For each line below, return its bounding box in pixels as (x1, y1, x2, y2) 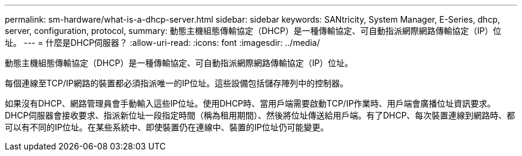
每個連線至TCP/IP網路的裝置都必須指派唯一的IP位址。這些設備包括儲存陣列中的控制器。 (5, 78, 349, 88)
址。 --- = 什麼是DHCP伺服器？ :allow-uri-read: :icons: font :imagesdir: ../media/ (5, 38, 320, 48)
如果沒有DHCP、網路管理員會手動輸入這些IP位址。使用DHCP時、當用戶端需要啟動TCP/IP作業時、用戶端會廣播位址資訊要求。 (5, 98, 496, 108)
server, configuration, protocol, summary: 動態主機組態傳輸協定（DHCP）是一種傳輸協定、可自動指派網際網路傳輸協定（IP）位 (5, 26, 502, 36)
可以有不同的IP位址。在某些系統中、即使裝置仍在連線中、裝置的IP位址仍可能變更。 (5, 122, 329, 132)
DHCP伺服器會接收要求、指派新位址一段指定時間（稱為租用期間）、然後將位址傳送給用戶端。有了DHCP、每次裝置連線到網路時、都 (5, 110, 515, 120)
